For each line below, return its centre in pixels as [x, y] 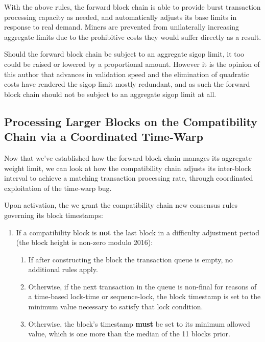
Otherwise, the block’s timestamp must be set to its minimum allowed [139, 323]
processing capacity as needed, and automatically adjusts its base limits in [121, 17]
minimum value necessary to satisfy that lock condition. [116, 307]
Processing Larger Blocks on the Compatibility [131, 121]
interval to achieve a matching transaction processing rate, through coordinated [129, 178]
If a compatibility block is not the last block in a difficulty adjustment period [138, 232]
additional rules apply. [63, 269]
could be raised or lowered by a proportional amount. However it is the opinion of [132, 64]
